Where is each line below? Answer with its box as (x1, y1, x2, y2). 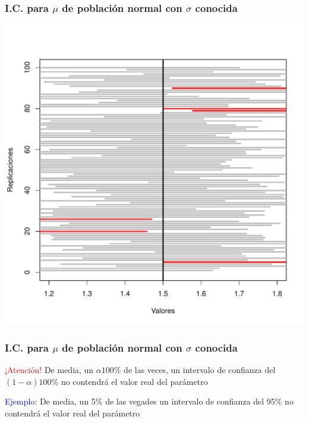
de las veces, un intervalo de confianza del (124, 364, 276, 376)
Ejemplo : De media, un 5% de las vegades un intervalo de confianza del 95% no (5, 395, 294, 408)
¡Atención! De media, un (5, 364, 94, 376)
